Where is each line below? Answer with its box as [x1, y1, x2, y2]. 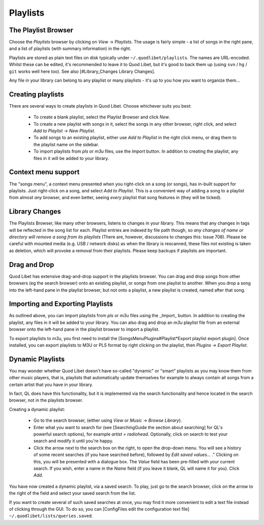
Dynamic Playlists [9, 355, 65, 363]
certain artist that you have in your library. [9, 382, 93, 388]
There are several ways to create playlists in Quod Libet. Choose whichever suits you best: [9, 103, 192, 109]
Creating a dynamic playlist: [9, 406, 66, 412]
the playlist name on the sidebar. [33, 141, 99, 147]
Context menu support [9, 168, 80, 176]
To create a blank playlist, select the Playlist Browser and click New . [33, 114, 171, 120]
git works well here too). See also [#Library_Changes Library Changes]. [9, 68, 155, 74]
